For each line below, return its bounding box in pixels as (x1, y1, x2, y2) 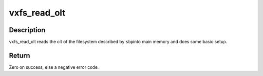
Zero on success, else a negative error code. (9, 64, 99, 70)
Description (9, 26, 46, 34)
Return (9, 51, 30, 59)
